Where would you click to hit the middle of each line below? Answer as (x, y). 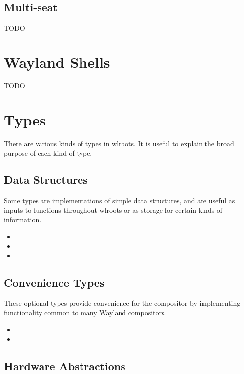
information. (23, 220)
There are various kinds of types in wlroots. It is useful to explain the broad (119, 143)
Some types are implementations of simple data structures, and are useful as (120, 200)
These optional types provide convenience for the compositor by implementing (122, 303)
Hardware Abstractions (65, 365)
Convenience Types (54, 282)
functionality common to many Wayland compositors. (85, 312)
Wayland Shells (57, 62)
